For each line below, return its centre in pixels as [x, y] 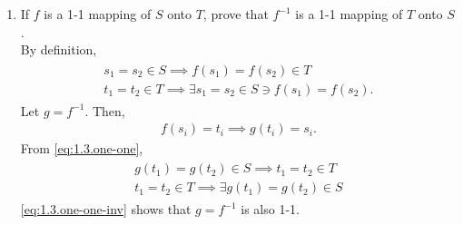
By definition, [59, 49]
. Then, [105, 110]
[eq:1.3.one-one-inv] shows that [106, 209]
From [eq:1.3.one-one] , [82, 147]
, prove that [236, 14]
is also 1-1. [270, 209]
